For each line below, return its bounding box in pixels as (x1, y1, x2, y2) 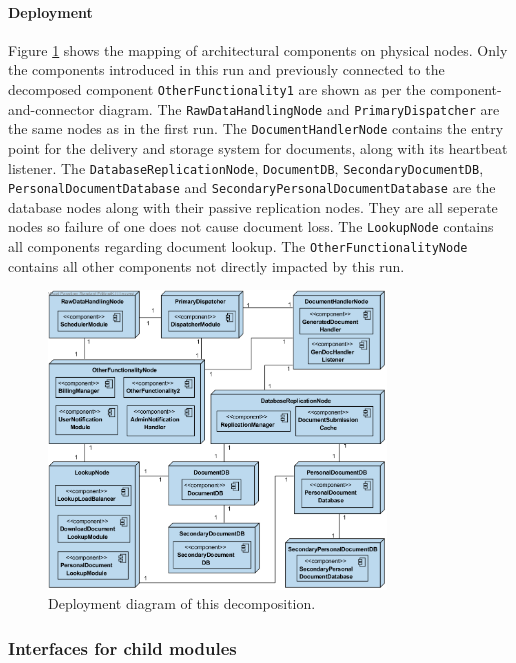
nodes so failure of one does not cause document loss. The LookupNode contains (8, 216, 494, 237)
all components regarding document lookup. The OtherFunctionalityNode (8, 236, 468, 257)
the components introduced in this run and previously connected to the (8, 59, 445, 80)
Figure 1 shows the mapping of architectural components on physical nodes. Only (8, 39, 508, 60)
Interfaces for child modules (8, 635, 237, 660)
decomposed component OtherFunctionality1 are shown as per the (8, 78, 426, 99)
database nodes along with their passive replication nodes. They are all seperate (8, 196, 498, 217)
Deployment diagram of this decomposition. (48, 593, 316, 614)
